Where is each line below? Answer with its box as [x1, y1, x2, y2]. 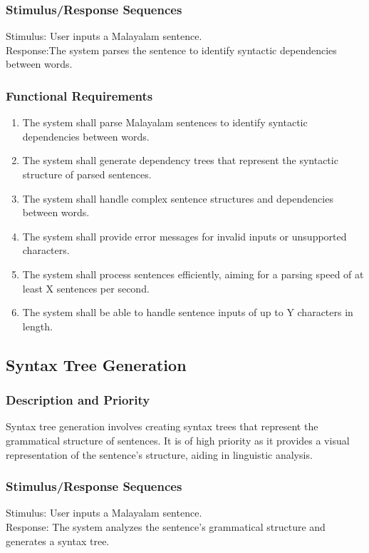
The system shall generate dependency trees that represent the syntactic [22, 153, 338, 168]
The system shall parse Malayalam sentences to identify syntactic [22, 115, 308, 130]
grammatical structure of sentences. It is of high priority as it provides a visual [6, 432, 350, 447]
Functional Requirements [6, 86, 153, 104]
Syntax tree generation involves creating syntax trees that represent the [6, 419, 318, 434]
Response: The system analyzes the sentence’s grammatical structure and [6, 519, 326, 534]
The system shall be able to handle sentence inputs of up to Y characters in [22, 305, 353, 320]
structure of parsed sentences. [22, 167, 152, 181]
